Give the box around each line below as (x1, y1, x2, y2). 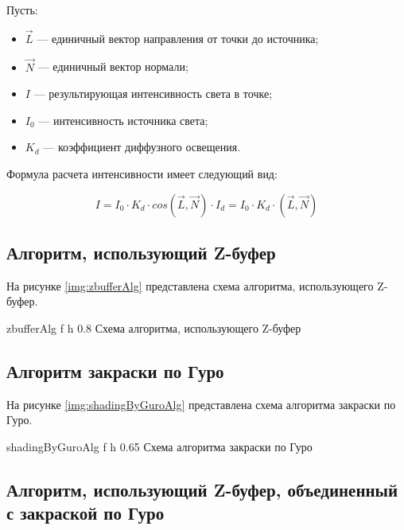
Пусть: (6, 2, 38, 18)
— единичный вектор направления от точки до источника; (37, 29, 319, 46)
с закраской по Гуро (6, 501, 165, 525)
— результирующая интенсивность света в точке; (33, 85, 273, 102)
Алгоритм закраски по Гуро (6, 358, 224, 383)
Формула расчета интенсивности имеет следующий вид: (6, 166, 278, 181)
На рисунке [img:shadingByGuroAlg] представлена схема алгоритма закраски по (6, 396, 396, 412)
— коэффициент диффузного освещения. (43, 138, 241, 155)
